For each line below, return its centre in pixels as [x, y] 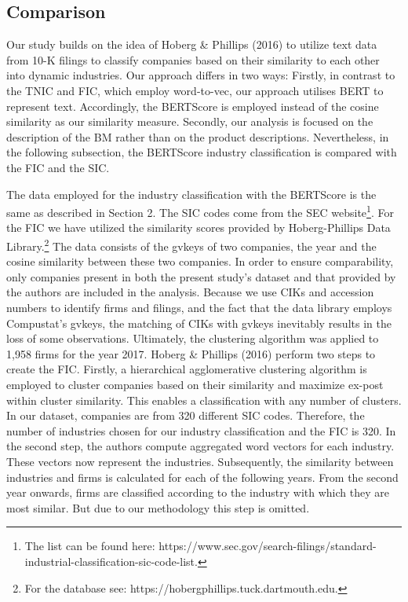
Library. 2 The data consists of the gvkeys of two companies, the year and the [191, 244]
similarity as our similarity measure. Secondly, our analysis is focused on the [190, 121]
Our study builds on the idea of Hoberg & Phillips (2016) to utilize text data [192, 44]
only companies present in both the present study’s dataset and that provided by [201, 276]
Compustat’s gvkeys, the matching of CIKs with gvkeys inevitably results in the [199, 323]
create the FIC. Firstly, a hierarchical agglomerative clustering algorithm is [187, 369]
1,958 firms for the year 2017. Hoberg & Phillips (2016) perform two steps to [191, 353]
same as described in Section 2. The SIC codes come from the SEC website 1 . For [200, 211]
